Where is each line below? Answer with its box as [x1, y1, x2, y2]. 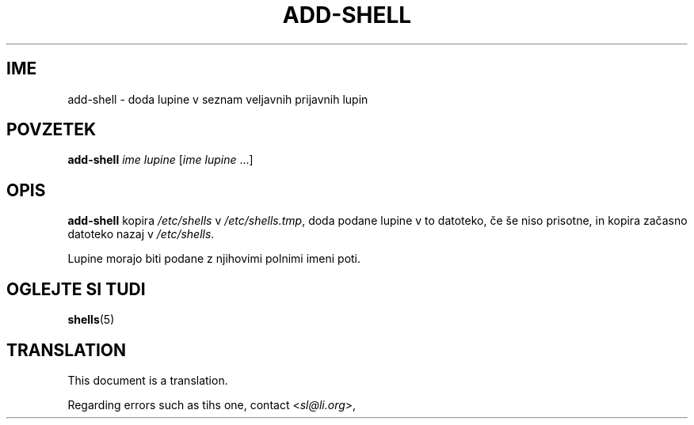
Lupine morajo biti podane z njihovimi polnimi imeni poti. [67, 252, 361, 266]
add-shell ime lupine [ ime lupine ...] [67, 153, 254, 167]
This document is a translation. [67, 373, 228, 387]
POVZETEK [6, 120, 97, 140]
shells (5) [67, 313, 115, 327]
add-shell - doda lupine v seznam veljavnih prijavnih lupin [67, 92, 368, 106]
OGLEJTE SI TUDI [6, 279, 146, 299]
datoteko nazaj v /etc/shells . [67, 227, 215, 241]
